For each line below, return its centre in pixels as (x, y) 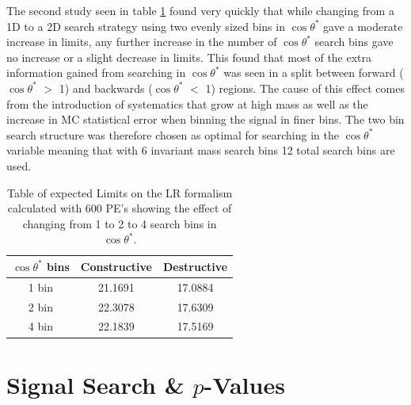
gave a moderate (363, 26)
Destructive (195, 266)
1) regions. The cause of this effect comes (305, 88)
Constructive (116, 266)
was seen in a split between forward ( (314, 73)
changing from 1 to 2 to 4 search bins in (120, 223)
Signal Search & (95, 384)
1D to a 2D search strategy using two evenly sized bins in (146, 26)
